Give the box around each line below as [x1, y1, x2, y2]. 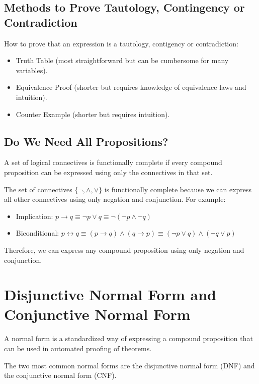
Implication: [16, 210, 53, 221]
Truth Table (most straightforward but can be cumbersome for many [16, 55, 229, 66]
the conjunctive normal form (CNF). [4, 370, 117, 380]
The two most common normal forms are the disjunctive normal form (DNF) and [4, 360, 255, 370]
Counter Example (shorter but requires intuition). [16, 108, 170, 119]
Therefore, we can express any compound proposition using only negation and [4, 244, 244, 255]
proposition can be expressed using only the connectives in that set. [4, 167, 213, 177]
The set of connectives [4, 184, 72, 194]
